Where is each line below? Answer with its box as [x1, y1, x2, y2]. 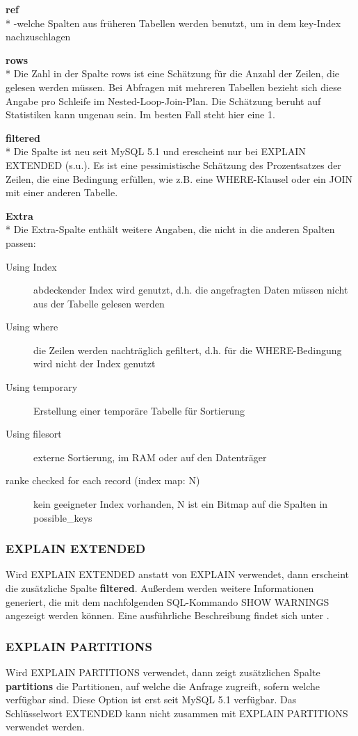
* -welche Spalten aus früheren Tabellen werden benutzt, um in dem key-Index [6, 15, 341, 30]
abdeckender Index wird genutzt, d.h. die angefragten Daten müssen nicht [33, 282, 348, 297]
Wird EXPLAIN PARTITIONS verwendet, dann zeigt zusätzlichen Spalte [6, 665, 320, 680]
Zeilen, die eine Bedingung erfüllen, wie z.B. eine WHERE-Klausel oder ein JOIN [6, 171, 353, 186]
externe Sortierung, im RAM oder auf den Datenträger [33, 449, 267, 464]
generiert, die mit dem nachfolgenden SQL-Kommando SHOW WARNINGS [6, 594, 329, 609]
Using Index [6, 259, 57, 273]
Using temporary [6, 380, 78, 394]
